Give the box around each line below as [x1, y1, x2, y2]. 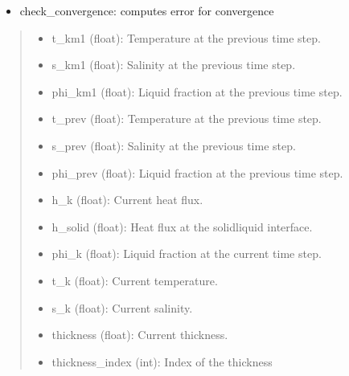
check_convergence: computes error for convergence [19, 2, 274, 18]
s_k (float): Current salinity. [51, 299, 193, 316]
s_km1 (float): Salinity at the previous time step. [51, 56, 296, 73]
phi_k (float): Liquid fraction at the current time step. [51, 245, 322, 262]
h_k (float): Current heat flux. [51, 191, 203, 208]
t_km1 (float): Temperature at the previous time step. [51, 29, 321, 46]
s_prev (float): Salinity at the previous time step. [51, 137, 296, 153]
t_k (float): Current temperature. [51, 272, 218, 288]
